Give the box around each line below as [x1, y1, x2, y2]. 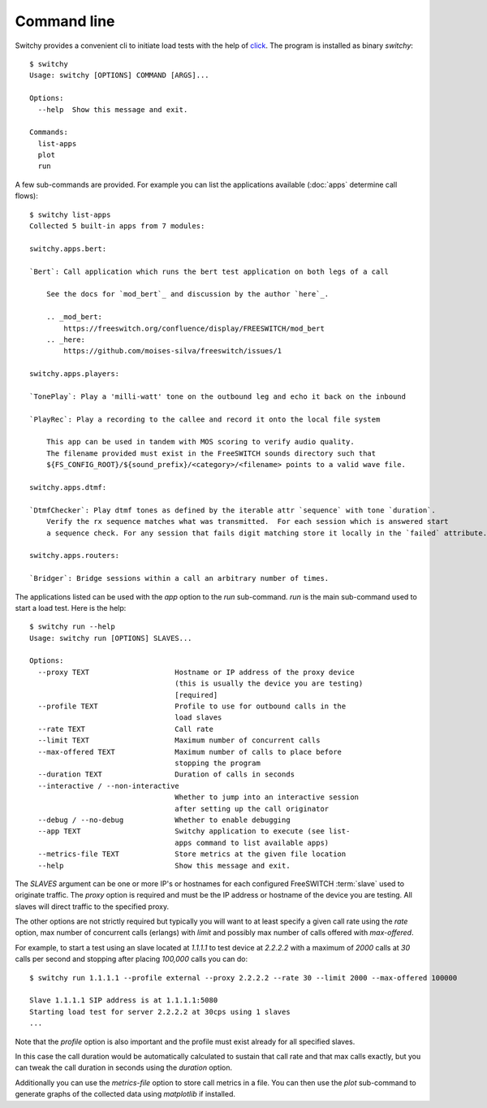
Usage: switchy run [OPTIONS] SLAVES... [29, 634, 192, 643]
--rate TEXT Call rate [37, 724, 214, 734]
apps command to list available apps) [175, 837, 330, 847]
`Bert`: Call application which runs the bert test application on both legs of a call [29, 266, 390, 276]
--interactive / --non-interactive [37, 781, 180, 790]
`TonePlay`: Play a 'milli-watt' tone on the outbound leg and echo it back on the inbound [29, 392, 406, 401]
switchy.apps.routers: [29, 551, 120, 560]
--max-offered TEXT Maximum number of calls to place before [37, 747, 343, 756]
